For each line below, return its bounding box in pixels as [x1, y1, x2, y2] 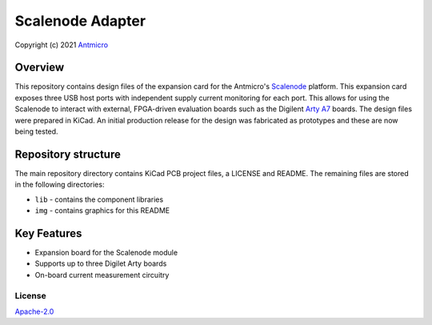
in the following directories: [14, 180, 105, 190]
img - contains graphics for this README [34, 206, 170, 215]
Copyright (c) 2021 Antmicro [14, 40, 108, 50]
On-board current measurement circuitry [34, 270, 170, 279]
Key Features [14, 227, 82, 240]
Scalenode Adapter [14, 12, 146, 30]
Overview [14, 61, 65, 74]
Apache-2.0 [14, 307, 54, 316]
